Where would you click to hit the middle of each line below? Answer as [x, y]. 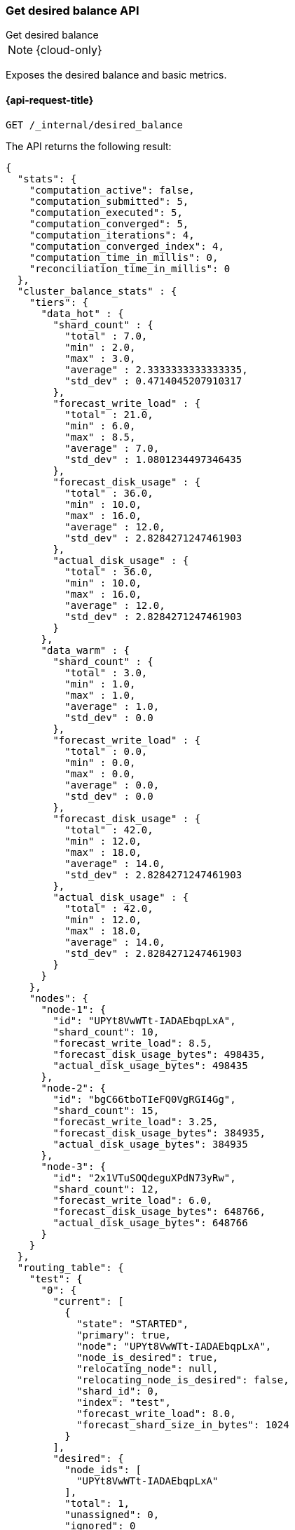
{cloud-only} [69, 50]
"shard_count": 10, [106, 1032]
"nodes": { [59, 998]
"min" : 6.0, [100, 425]
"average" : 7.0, [112, 448]
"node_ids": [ [103, 1469]
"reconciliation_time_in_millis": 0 [130, 268]
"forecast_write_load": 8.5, [133, 1043]
